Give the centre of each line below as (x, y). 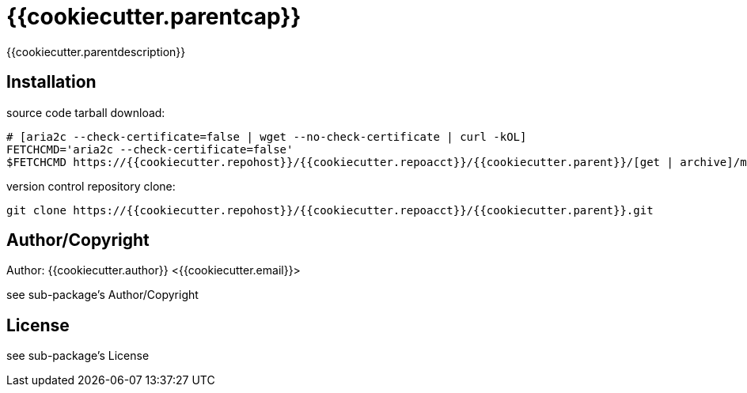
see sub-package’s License (78, 356)
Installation (51, 82)
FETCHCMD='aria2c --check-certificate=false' (150, 149)
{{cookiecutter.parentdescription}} (96, 51)
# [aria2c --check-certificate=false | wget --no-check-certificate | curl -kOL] (267, 136)
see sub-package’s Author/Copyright (102, 295)
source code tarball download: (86, 112)
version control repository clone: (91, 186)
